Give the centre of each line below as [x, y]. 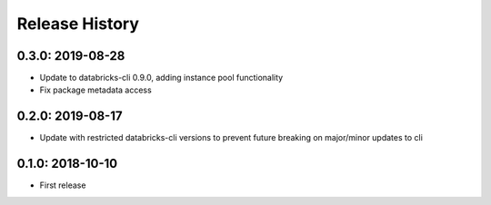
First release [63, 185]
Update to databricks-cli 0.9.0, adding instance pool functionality [161, 78]
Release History [78, 24]
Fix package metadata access [95, 90]
